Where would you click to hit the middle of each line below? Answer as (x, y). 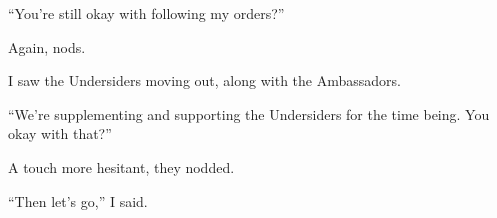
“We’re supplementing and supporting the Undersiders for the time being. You (249, 113)
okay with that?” (60, 133)
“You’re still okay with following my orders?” (146, 13)
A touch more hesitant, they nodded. (121, 166)
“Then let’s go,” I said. (78, 200)
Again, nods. (47, 46)
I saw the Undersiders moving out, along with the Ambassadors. (204, 80)
